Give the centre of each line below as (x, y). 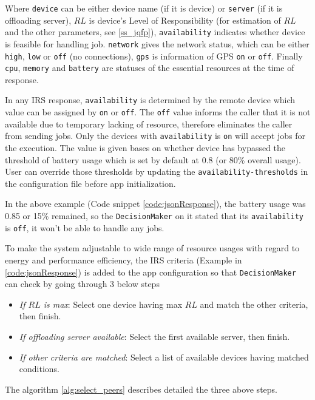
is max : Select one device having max (113, 304)
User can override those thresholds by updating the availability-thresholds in (157, 171)
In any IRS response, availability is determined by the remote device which (150, 100)
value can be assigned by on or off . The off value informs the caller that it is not (158, 112)
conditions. (39, 369)
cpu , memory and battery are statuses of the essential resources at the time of (150, 68)
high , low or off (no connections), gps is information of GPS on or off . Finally (154, 56)
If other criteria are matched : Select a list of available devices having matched (164, 357)
